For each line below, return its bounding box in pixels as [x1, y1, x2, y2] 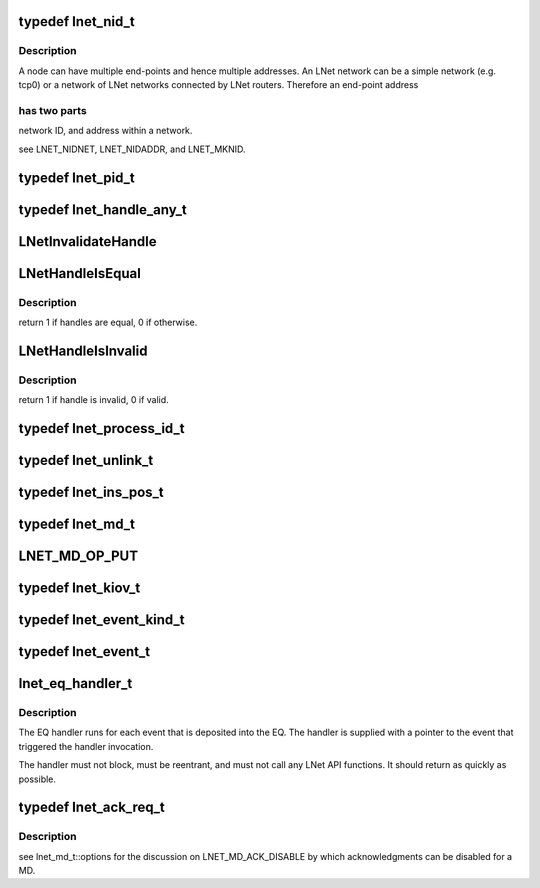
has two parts [18, 103, 87, 117]
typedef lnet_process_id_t [18, 420, 185, 437]
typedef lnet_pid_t [18, 169, 135, 186]
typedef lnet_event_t [18, 643, 150, 660]
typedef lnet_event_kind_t [18, 611, 185, 628]
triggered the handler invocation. [18, 740, 154, 752]
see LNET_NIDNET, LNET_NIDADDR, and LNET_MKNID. [18, 143, 246, 155]
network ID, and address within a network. [18, 125, 193, 137]
